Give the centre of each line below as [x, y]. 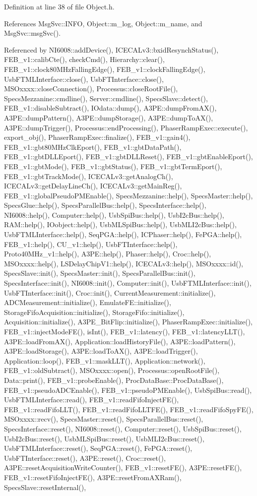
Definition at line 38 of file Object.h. [59, 6]
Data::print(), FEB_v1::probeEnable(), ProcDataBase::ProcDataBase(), [114, 380]
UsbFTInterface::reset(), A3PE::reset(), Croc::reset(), [85, 458]
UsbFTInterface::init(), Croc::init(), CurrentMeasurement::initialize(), [110, 292]
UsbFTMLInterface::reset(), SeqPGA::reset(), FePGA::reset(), [98, 448]
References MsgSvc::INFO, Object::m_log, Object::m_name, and [103, 23]
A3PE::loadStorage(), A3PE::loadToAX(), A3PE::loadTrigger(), [101, 351]
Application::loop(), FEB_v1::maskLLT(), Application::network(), [105, 360]
